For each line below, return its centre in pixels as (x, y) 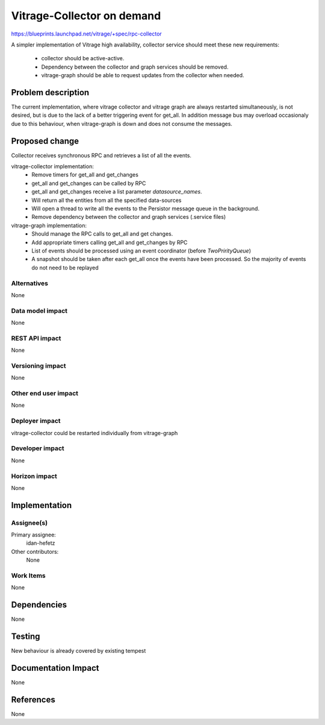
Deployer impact (36, 421)
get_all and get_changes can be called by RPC (89, 183)
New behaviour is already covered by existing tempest (79, 651)
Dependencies (39, 605)
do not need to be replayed (65, 268)
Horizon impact (34, 476)
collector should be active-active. (83, 58)
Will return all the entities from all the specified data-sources (107, 200)
